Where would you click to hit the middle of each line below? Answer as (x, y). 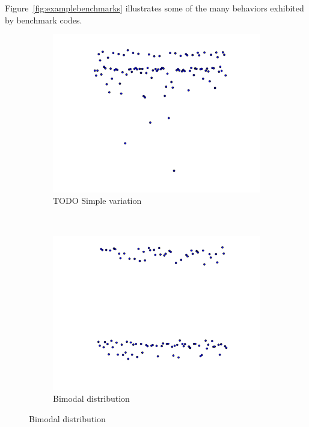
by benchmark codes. (44, 20)
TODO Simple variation (97, 201)
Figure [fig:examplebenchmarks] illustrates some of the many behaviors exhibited (154, 8)
